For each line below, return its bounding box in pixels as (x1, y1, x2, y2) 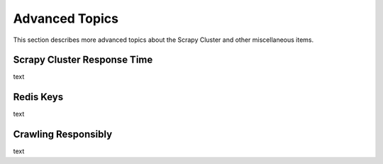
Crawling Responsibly (13, 129, 113, 141)
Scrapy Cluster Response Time (13, 54, 153, 66)
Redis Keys (13, 91, 64, 103)
